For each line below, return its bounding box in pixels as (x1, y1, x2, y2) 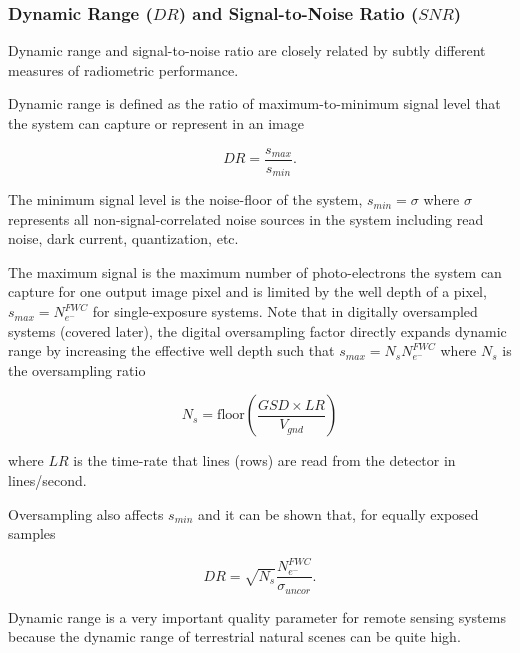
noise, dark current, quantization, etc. (8, 228, 239, 249)
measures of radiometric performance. (8, 59, 239, 80)
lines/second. (8, 470, 87, 491)
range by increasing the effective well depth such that (8, 340, 335, 361)
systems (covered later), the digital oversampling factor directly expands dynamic (8, 320, 507, 341)
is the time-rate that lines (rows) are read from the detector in (73, 450, 456, 471)
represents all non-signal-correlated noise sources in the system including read (8, 208, 484, 229)
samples (8, 523, 56, 544)
